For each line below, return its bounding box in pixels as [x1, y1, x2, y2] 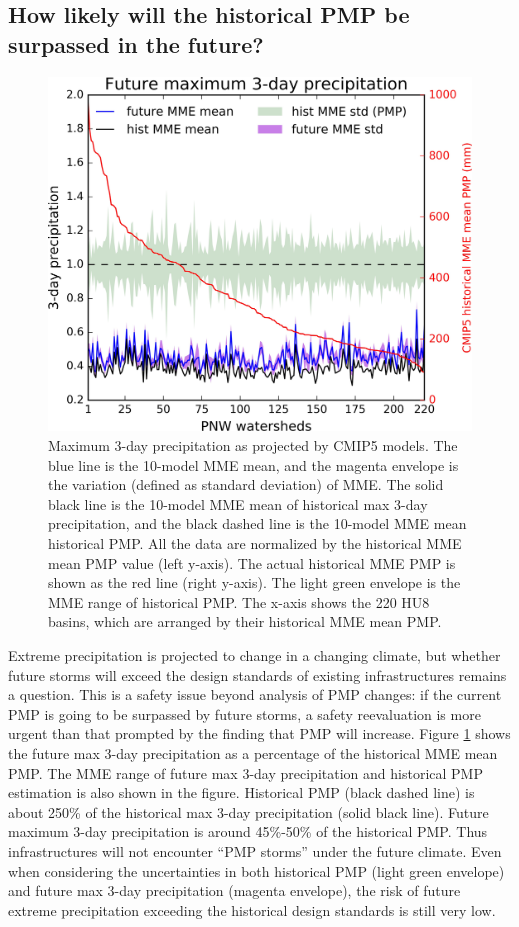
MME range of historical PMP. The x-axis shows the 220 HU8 [48, 591, 430, 612]
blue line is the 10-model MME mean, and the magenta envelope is [48, 454, 459, 475]
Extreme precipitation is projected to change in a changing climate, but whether [8, 644, 501, 665]
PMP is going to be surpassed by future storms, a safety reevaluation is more [8, 703, 481, 724]
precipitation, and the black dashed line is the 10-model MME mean [48, 513, 467, 534]
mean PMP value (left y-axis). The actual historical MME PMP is [48, 552, 456, 573]
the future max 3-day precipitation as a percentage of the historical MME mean [8, 742, 498, 763]
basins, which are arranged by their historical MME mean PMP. [48, 611, 442, 632]
